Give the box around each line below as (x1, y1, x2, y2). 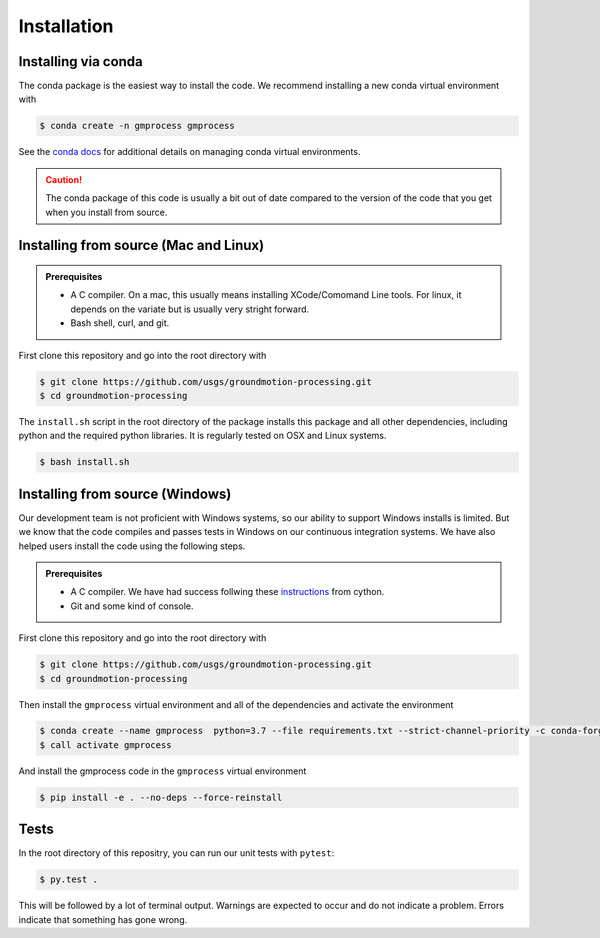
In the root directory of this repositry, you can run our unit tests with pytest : (18, 847, 335, 859)
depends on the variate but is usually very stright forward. (70, 303, 310, 315)
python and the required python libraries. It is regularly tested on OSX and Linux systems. (18, 430, 387, 442)
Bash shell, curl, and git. (70, 317, 170, 329)
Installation (18, 15, 114, 37)
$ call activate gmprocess (39, 739, 172, 750)
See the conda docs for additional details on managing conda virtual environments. (18, 146, 361, 158)
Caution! (45, 173, 83, 185)
